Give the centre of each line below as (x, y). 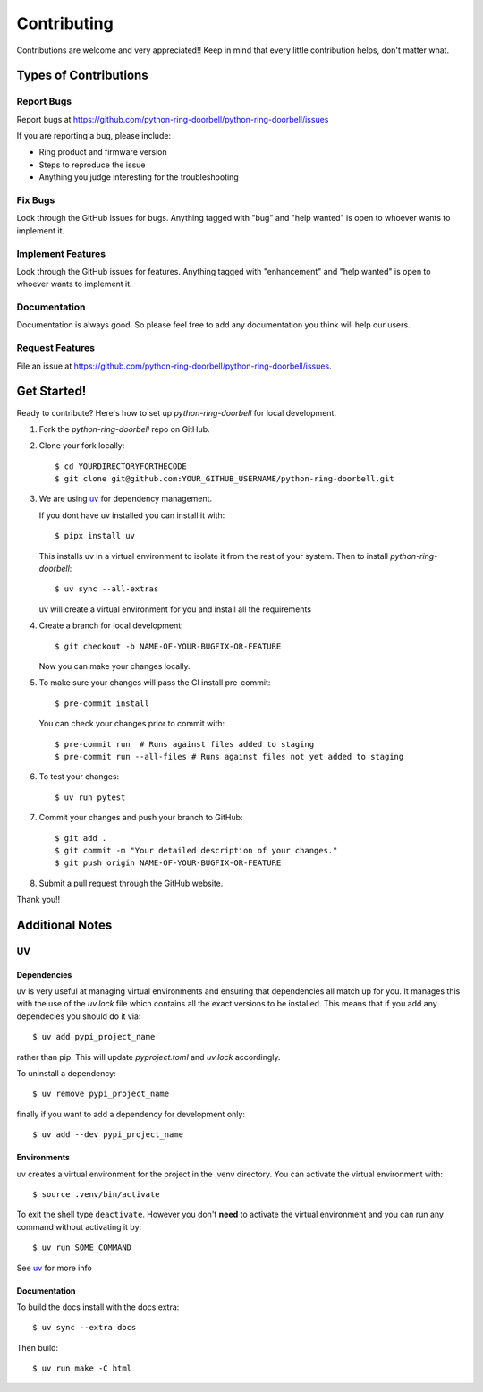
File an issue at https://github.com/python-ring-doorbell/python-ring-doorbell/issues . (174, 366)
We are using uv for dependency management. (126, 499)
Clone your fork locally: (82, 446)
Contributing (65, 23)
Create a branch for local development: (111, 625)
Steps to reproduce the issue (92, 165)
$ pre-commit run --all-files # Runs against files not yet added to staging (229, 756)
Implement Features (61, 253)
